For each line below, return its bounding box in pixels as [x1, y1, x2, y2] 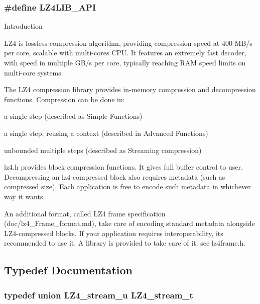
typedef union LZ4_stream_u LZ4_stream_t [4, 288, 193, 301]
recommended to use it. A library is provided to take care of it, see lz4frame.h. [4, 238, 246, 248]
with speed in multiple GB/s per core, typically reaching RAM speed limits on [4, 57, 246, 67]
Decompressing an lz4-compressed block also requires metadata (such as [4, 171, 225, 182]
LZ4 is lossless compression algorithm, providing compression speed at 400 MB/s [4, 37, 252, 48]
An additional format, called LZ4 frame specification [4, 208, 166, 218]
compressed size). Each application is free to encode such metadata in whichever [4, 181, 251, 192]
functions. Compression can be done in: [4, 94, 125, 104]
